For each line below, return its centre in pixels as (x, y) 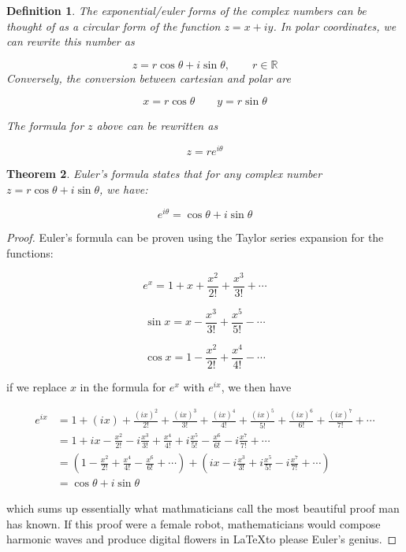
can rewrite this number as (71, 41)
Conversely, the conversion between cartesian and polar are (149, 78)
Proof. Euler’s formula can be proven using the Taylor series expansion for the (195, 237)
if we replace (37, 386)
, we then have (256, 386)
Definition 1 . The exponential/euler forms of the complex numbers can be (186, 10)
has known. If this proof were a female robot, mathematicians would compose (194, 523)
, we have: (124, 189)
